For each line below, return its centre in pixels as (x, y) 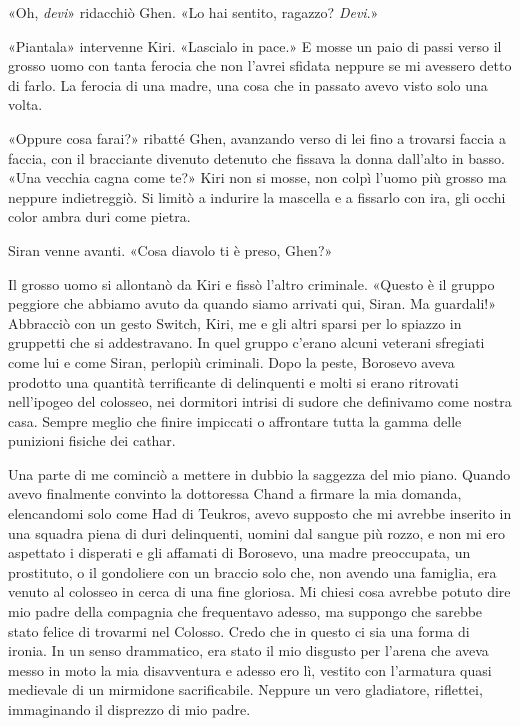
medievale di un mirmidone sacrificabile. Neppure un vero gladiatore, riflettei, (245, 689)
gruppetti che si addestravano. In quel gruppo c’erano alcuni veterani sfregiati (246, 342)
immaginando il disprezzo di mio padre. (129, 709)
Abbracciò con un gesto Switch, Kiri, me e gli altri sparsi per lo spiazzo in (235, 322)
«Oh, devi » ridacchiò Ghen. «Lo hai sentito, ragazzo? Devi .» (193, 12)
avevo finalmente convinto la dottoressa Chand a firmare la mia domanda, (235, 493)
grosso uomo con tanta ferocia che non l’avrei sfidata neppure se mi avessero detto (260, 65)
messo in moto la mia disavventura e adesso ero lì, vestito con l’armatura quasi (250, 669)
